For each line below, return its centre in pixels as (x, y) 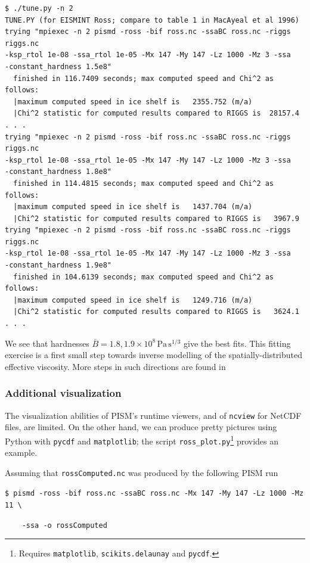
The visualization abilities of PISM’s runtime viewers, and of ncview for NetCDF (153, 415)
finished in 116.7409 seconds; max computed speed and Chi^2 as (144, 78)
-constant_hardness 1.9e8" (58, 265)
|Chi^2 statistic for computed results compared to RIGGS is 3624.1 (156, 312)
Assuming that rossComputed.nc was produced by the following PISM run (142, 472)
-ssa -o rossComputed (64, 525)
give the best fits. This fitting (237, 343)
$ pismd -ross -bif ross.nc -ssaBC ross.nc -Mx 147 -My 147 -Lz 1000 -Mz (154, 494)
